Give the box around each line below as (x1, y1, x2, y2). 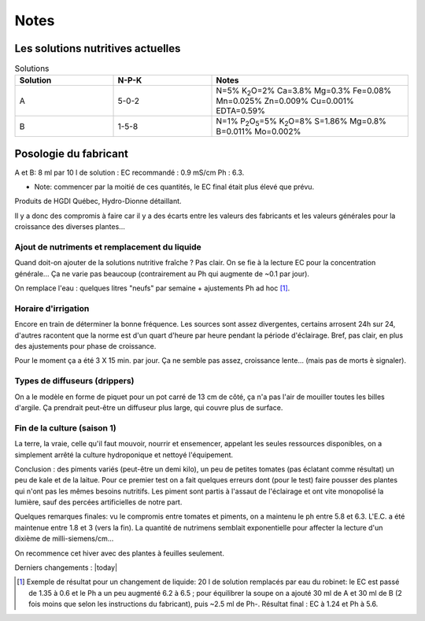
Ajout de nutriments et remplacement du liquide (14, 241, 202, 252)
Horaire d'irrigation (14, 303, 90, 314)
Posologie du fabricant (14, 146, 129, 161)
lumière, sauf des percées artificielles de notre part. (14, 497, 183, 507)
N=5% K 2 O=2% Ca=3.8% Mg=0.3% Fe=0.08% (216, 85, 392, 98)
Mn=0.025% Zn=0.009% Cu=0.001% (216, 95, 354, 106)
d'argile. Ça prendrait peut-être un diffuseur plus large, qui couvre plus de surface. (14, 402, 283, 412)
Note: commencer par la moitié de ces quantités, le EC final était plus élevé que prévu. (34, 182, 315, 192)
